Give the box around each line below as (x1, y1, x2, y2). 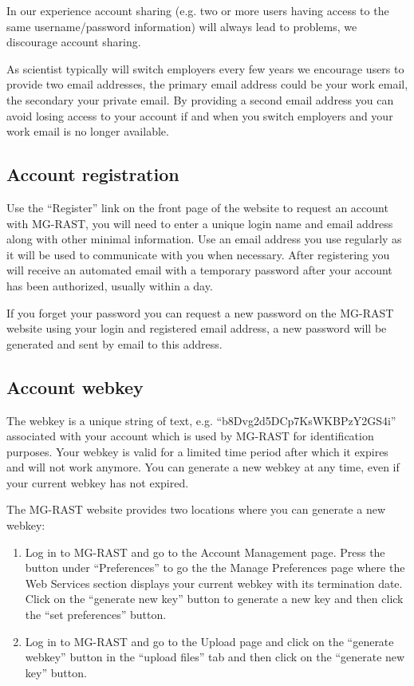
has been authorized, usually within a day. (6, 277, 213, 294)
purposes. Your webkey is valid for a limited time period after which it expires (6, 443, 388, 459)
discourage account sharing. (6, 34, 141, 50)
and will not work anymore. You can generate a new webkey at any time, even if (6, 459, 400, 475)
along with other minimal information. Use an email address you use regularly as (6, 231, 402, 247)
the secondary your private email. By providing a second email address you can (6, 91, 394, 108)
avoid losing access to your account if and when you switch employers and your (6, 107, 393, 124)
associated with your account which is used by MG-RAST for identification (6, 428, 374, 444)
